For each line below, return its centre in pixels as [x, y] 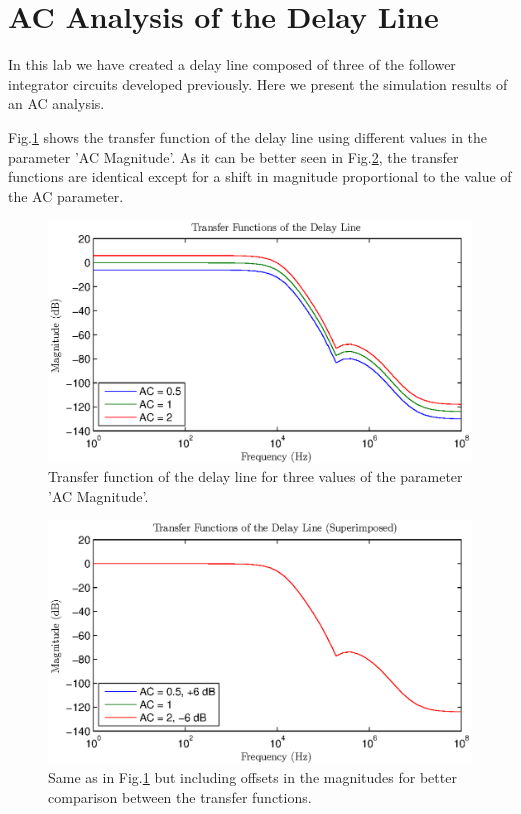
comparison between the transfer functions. [180, 796]
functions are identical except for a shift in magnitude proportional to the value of [260, 176]
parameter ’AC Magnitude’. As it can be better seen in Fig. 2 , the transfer [233, 156]
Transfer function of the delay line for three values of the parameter [255, 476]
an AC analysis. [56, 103]
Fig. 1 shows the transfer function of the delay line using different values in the [248, 136]
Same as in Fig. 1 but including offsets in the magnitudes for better [252, 776]
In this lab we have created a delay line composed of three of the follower [232, 64]
